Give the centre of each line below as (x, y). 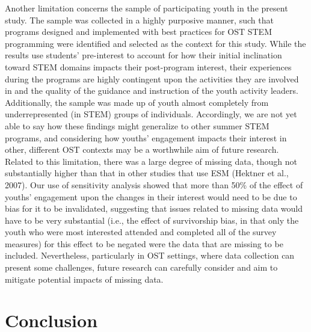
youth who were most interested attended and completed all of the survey (141, 232)
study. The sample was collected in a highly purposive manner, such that (139, 20)
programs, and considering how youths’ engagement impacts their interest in (146, 137)
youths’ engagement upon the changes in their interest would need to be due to (151, 196)
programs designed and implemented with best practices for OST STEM (138, 32)
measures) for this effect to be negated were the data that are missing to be (144, 243)
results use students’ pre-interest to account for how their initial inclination (143, 55)
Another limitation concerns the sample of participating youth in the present (146, 8)
